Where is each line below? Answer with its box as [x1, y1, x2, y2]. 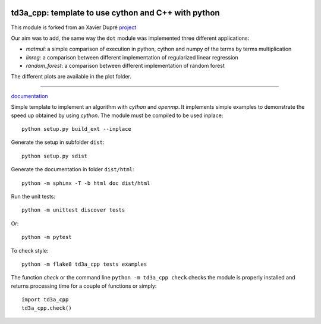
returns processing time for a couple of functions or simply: [11, 282, 157, 290]
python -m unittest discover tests [21, 207, 125, 213]
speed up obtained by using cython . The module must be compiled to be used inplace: [11, 112, 224, 119]
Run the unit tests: [11, 193, 56, 200]
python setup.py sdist [21, 152, 88, 159]
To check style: [11, 247, 49, 254]
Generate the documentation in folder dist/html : [11, 166, 134, 173]
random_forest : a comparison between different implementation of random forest [26, 62, 225, 70]
